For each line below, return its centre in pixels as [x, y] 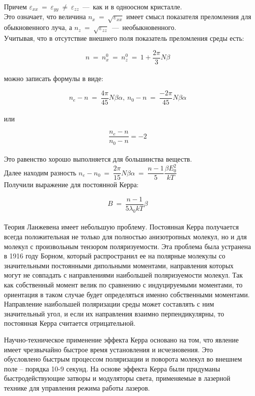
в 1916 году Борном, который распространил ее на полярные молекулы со [115, 256]
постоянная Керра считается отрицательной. [70, 323]
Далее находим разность [40, 172]
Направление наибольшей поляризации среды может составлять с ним [109, 304]
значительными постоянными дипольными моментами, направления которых [119, 265]
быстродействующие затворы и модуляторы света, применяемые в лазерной [117, 378]
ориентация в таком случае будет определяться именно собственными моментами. [127, 294]
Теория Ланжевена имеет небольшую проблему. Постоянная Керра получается [121, 227]
